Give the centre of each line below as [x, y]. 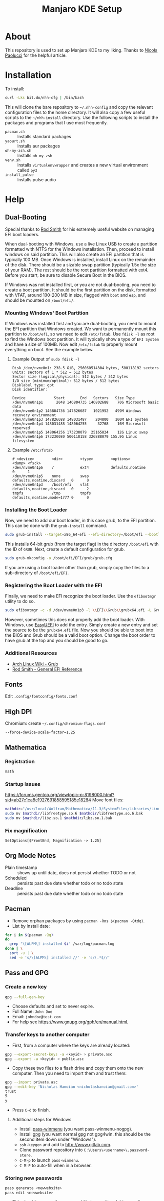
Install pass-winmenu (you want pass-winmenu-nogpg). [76, 1129]
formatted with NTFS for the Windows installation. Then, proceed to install [80, 249]
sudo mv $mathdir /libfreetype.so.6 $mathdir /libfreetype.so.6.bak [74, 813]
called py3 [27, 170]
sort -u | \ [22, 953]
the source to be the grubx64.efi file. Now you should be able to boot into [79, 630]
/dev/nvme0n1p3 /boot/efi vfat [51, 485]
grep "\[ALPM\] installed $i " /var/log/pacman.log [62, 944]
